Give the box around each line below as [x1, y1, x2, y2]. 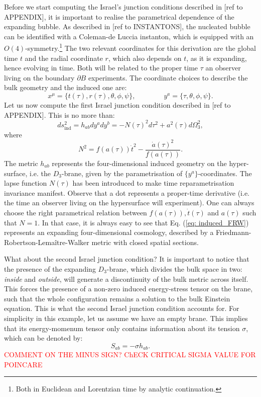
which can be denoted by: [4, 333, 83, 343]
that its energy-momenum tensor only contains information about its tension [4, 323, 240, 333]
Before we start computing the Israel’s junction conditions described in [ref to [4, 2, 243, 12]
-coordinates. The [198, 168, 252, 178]
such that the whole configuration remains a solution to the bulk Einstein [4, 293, 230, 303]
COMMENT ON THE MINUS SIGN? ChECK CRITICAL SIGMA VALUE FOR [4, 349, 256, 360]
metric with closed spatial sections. [91, 236, 199, 247]
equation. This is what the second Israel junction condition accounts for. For [4, 303, 239, 313]
